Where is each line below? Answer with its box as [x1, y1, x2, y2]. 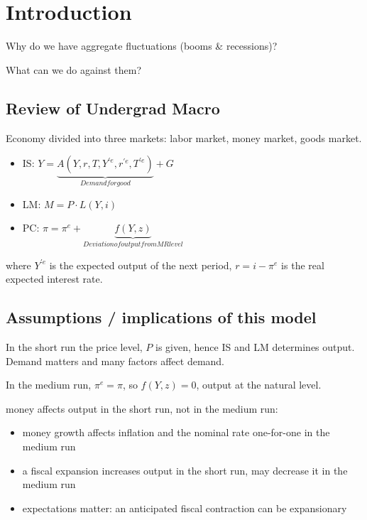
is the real [281, 257, 324, 272]
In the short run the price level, [6, 339, 143, 354]
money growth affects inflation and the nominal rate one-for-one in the [22, 425, 330, 440]
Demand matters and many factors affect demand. [6, 353, 225, 368]
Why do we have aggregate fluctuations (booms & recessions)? [6, 38, 278, 53]
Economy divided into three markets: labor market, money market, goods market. [6, 130, 362, 145]
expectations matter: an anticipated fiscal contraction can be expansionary [22, 500, 347, 515]
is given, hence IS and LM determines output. [155, 339, 355, 354]
